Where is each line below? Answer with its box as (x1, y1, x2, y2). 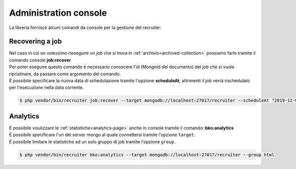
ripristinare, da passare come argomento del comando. (9, 71, 121, 77)
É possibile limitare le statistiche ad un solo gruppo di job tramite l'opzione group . (9, 139, 176, 144)
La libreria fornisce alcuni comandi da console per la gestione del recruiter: (9, 25, 161, 30)
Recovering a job (9, 37, 62, 46)
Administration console (9, 7, 107, 18)
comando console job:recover (9, 57, 71, 63)
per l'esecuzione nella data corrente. (9, 84, 84, 90)
